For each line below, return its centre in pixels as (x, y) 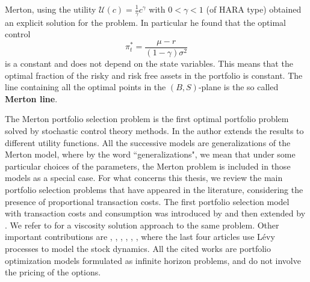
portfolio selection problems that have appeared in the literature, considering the (154, 190)
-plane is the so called (238, 87)
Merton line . (31, 98)
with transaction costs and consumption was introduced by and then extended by (155, 213)
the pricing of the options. (53, 272)
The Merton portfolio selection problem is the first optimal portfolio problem (147, 119)
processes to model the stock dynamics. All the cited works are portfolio (138, 248)
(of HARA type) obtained (254, 9)
